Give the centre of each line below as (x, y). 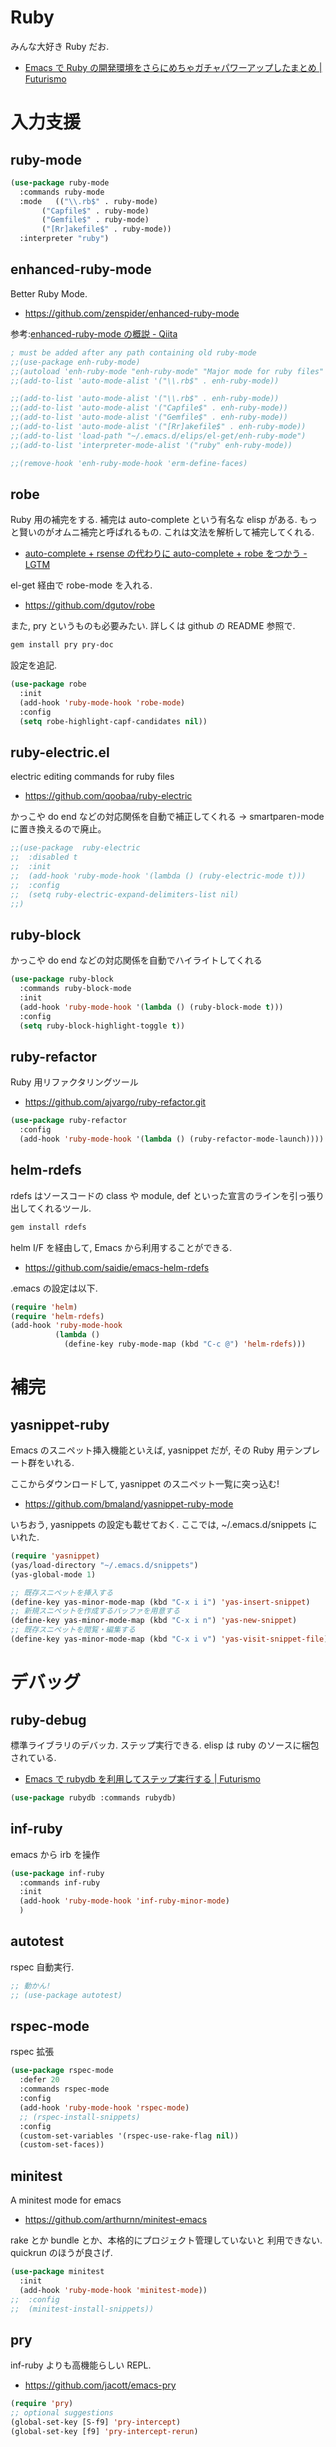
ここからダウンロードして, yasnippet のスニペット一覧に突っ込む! (145, 1484)
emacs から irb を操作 (55, 1854)
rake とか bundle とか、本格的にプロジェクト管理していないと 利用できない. (166, 2240)
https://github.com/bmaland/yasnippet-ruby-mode (129, 1504)
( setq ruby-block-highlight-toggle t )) (102, 1026)
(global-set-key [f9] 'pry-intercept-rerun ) (104, 2431)
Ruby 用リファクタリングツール (74, 1082)
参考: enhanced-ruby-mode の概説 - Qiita (94, 333)
